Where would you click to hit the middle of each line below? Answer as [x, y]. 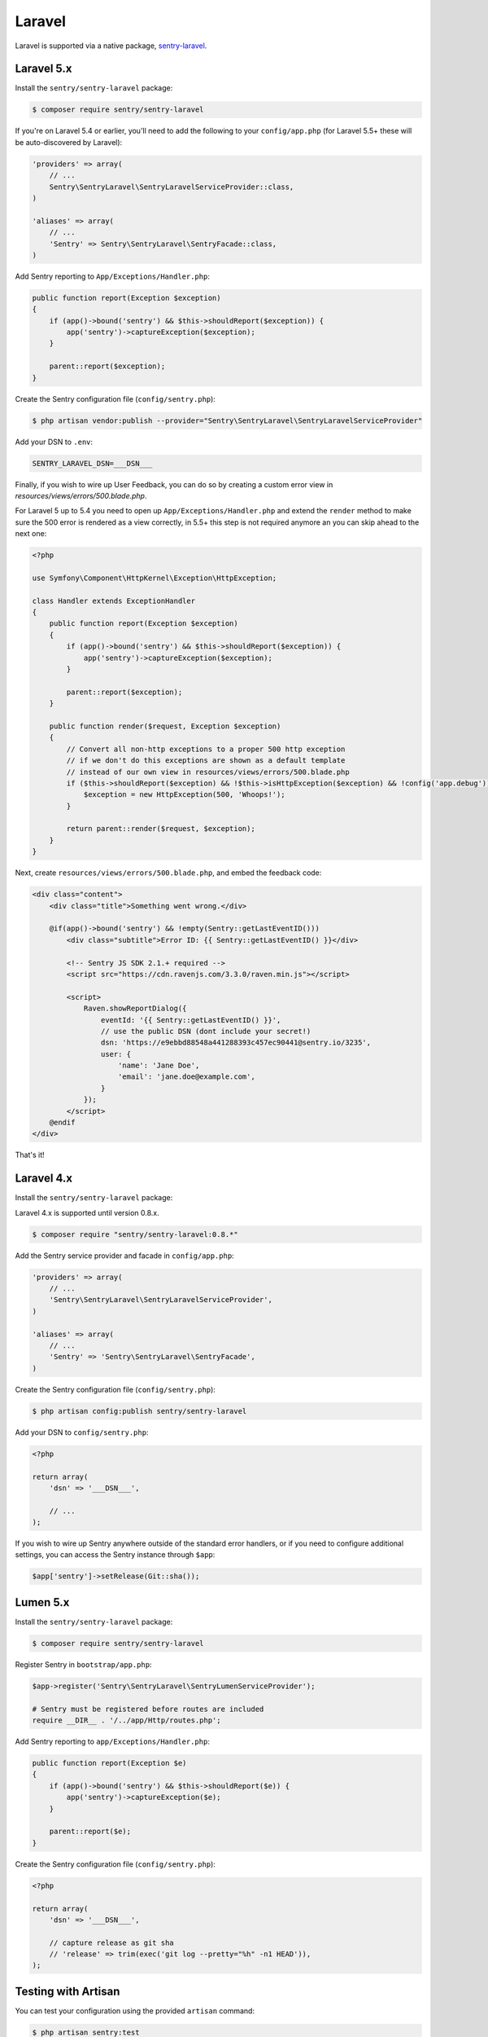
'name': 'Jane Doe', [159, 1066]
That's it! [30, 1155]
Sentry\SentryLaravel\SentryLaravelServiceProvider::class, [172, 187]
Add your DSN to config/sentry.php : [82, 1432]
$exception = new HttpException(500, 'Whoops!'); [184, 795]
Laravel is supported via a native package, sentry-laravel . [111, 46]
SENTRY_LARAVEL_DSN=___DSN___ [92, 463]
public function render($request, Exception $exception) [165, 726]
